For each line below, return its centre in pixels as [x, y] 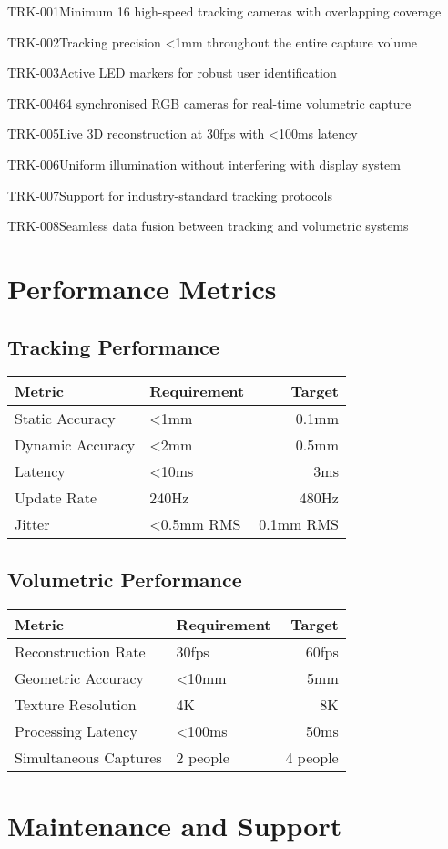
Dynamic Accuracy [75, 445]
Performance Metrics [142, 288]
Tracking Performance [113, 346]
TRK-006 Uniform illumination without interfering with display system [204, 164]
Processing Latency [76, 730]
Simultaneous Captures [88, 757]
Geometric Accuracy [79, 678]
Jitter [32, 524]
